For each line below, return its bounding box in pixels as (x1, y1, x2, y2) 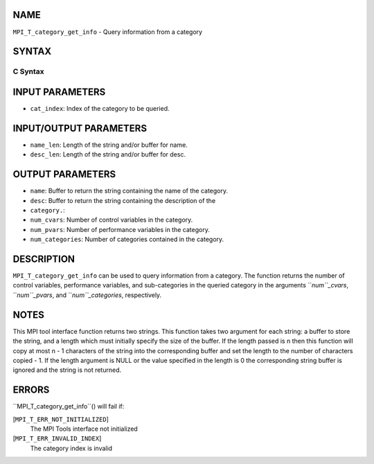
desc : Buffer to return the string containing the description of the (30, 196, 216, 204)
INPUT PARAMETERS (12, 86, 106, 98)
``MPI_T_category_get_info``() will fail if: (12, 402, 125, 411)
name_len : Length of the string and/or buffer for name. (30, 141, 188, 149)
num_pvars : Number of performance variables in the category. (30, 225, 211, 233)
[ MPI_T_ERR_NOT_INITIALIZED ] (12, 415, 109, 423)
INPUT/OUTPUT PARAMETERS (12, 122, 148, 134)
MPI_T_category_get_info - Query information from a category (12, 28, 203, 36)
